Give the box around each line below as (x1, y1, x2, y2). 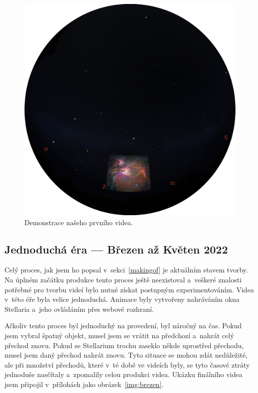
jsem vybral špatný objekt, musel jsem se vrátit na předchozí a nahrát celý (4, 330, 234, 340)
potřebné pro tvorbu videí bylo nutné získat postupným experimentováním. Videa (4, 284, 254, 294)
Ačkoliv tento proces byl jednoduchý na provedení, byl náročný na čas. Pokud (4, 320, 242, 331)
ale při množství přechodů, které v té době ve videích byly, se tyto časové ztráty (4, 359, 250, 370)
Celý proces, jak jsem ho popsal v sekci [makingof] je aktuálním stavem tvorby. (4, 264, 248, 275)
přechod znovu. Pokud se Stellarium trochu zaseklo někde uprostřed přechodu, (4, 340, 244, 350)
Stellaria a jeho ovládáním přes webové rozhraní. (4, 303, 154, 314)
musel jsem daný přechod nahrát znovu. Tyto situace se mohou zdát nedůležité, (4, 350, 248, 360)
